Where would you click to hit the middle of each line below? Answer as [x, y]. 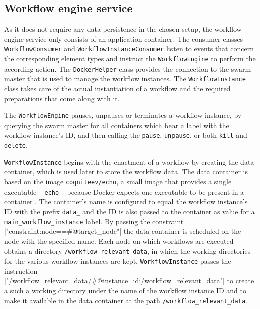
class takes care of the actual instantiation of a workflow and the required [117, 88]
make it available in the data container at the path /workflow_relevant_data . [126, 300]
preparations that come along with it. [62, 98]
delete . [16, 145]
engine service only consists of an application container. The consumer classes [124, 39]
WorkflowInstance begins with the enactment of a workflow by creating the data [129, 162]
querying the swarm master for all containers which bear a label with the [117, 125]
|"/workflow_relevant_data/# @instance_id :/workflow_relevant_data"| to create [129, 281]
